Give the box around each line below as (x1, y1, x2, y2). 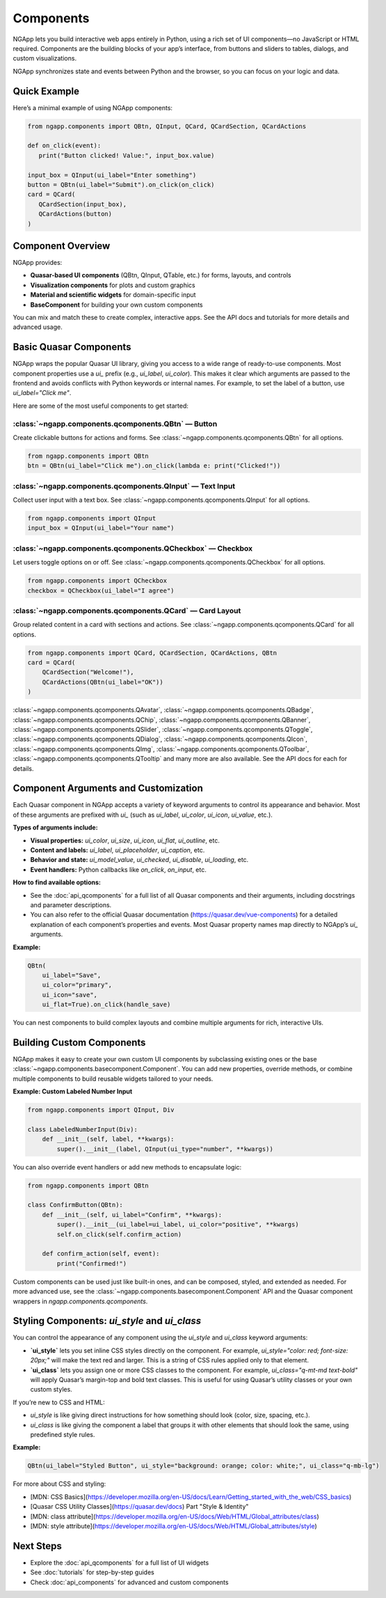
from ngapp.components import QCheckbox (27, 577, 167, 585)
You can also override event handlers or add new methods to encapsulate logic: (13, 1162, 242, 1171)
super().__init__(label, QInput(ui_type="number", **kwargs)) (56, 1145, 274, 1153)
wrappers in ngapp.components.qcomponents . (13, 1297, 148, 1305)
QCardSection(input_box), (38, 200, 127, 208)
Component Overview (13, 240, 111, 252)
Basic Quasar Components (13, 341, 131, 353)
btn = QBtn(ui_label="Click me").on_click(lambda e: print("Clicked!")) (27, 462, 281, 470)
